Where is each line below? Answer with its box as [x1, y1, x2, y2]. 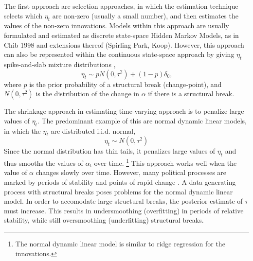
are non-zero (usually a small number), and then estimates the [52, 10, 238, 20]
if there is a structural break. [148, 88, 235, 99]
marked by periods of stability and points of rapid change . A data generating [4, 176, 236, 187]
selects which [4, 10, 43, 20]
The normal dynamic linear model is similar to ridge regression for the [15, 238, 225, 248]
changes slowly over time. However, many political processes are [36, 167, 227, 177]
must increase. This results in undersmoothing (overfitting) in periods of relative [4, 205, 244, 215]
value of [4, 167, 27, 177]
